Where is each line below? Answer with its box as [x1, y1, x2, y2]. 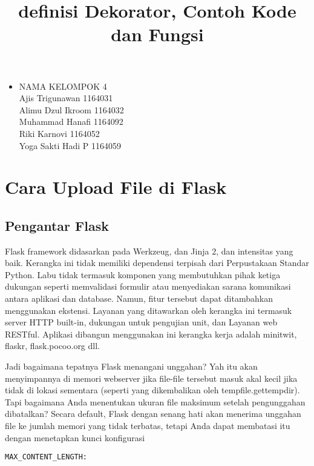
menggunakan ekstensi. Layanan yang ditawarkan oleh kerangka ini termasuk [5, 304, 292, 316]
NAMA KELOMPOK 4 [19, 79, 107, 92]
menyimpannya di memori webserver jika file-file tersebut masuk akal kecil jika [5, 371, 298, 384]
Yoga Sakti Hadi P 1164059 [19, 139, 122, 151]
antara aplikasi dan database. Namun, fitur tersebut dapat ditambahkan [5, 292, 273, 305]
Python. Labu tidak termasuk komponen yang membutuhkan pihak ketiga [5, 268, 281, 281]
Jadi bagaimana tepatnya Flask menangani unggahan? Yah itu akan [5, 360, 258, 373]
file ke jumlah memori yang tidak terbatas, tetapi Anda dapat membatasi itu [5, 419, 290, 432]
